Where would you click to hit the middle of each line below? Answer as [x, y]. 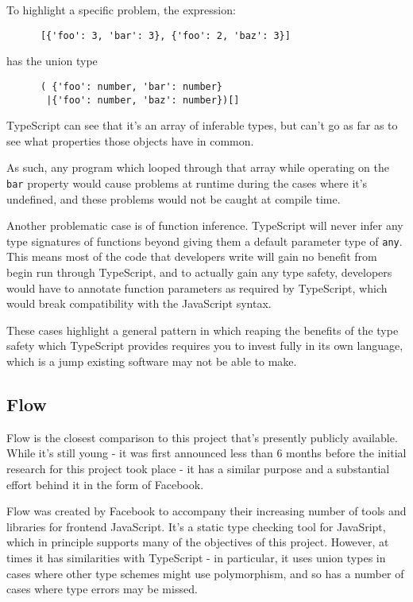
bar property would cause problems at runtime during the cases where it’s [187, 183]
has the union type [52, 61]
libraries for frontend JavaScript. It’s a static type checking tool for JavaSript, [196, 526]
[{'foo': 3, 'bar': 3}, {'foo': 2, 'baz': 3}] [165, 35]
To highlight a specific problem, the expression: [121, 10]
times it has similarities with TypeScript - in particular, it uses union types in [196, 557]
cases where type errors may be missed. [102, 589]
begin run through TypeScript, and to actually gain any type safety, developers [199, 272]
